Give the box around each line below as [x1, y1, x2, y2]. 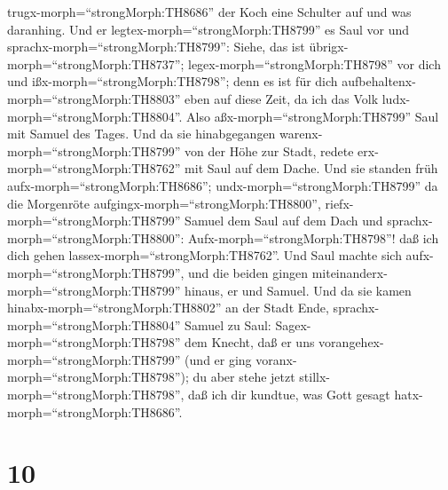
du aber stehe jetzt [193, 367, 295, 386]
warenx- [279, 124, 323, 143]
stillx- [299, 367, 331, 386]
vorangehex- [318, 333, 384, 352]
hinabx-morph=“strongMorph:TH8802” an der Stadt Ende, [7, 298, 329, 317]
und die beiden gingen [188, 263, 308, 281]
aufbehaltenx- [342, 72, 416, 91]
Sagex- [275, 315, 311, 334]
